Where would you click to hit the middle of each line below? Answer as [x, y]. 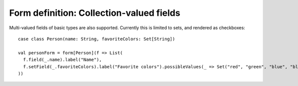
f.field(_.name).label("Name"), [62, 60]
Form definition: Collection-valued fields [95, 13]
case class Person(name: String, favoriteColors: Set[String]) [97, 39]
